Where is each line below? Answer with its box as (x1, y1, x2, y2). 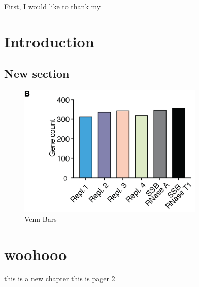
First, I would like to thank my (4, 1, 101, 11)
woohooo (4, 243, 67, 264)
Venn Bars (24, 213, 57, 224)
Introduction (4, 30, 94, 51)
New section (4, 66, 70, 81)
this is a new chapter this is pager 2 (4, 273, 115, 283)
